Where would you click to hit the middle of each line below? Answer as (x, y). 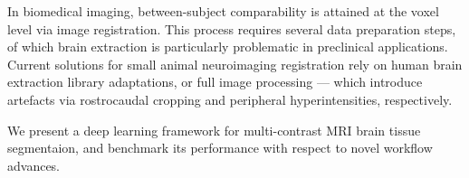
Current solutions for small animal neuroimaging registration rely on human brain (235, 64)
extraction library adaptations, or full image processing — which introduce (215, 82)
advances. (34, 165)
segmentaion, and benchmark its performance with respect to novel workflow (220, 148)
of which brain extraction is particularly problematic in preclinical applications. (228, 47)
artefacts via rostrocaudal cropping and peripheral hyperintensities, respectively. (230, 99)
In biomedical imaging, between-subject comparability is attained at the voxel (223, 11)
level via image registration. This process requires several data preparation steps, (232, 28)
